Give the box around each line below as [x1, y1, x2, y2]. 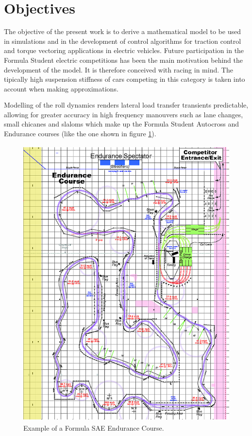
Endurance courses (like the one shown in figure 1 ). [4, 128, 156, 139]
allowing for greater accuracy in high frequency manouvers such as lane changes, [4, 109, 243, 119]
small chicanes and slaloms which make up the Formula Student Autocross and [4, 119, 239, 129]
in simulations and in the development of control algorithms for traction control [4, 36, 241, 46]
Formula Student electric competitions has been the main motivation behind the [4, 54, 243, 65]
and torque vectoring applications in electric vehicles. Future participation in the [4, 45, 244, 55]
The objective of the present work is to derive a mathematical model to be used [4, 26, 241, 36]
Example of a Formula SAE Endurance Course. [23, 423, 164, 433]
